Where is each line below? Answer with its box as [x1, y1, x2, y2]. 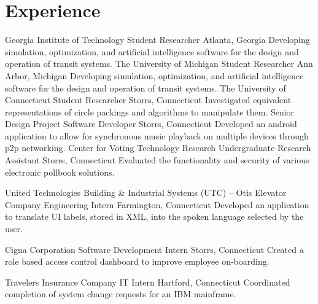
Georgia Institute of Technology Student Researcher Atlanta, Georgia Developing [5, 33, 310, 46]
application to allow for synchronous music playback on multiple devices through [5, 129, 309, 142]
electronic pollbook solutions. [5, 165, 115, 178]
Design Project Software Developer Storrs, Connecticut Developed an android [5, 117, 297, 130]
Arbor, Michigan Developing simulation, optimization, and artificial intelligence [5, 69, 304, 82]
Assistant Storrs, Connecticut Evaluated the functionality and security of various [5, 154, 309, 166]
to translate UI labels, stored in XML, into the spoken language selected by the [5, 210, 304, 223]
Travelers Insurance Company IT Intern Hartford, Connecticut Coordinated [5, 275, 290, 288]
